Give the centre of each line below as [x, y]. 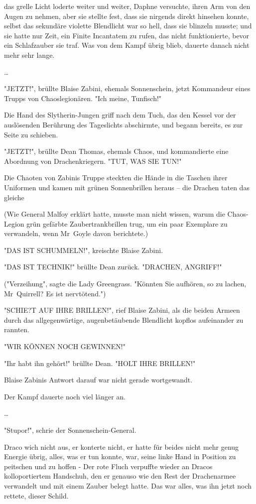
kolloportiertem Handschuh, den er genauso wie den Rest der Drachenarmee [120, 476]
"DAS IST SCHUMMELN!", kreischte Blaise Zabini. [84, 250]
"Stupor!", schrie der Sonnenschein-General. [70, 430]
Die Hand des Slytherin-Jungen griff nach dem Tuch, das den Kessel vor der [120, 115]
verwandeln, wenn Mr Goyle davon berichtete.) [76, 233]
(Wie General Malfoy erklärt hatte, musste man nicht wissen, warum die [115, 214]
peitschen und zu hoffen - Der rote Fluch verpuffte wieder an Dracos [108, 466]
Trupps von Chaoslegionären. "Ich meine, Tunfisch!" [83, 98]
